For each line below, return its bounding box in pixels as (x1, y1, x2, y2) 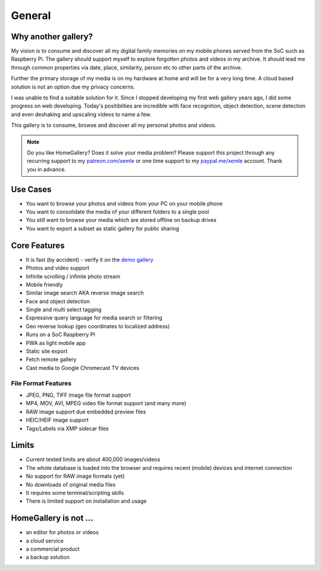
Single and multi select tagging (26, 306, 102, 313)
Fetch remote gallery (26, 356, 77, 363)
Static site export (26, 348, 68, 355)
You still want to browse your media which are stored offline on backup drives (26, 217, 217, 224)
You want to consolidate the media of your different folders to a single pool (26, 208, 209, 215)
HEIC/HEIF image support (26, 416, 89, 423)
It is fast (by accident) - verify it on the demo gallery (26, 256, 154, 263)
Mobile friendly (26, 281, 63, 288)
